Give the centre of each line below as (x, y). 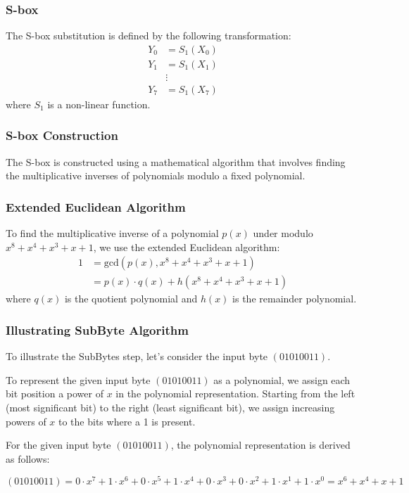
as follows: (28, 458)
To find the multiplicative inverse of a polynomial (112, 233)
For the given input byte (58, 445)
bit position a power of (55, 393)
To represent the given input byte (78, 379)
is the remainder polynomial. (295, 299)
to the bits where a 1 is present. (127, 421)
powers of (26, 421)
